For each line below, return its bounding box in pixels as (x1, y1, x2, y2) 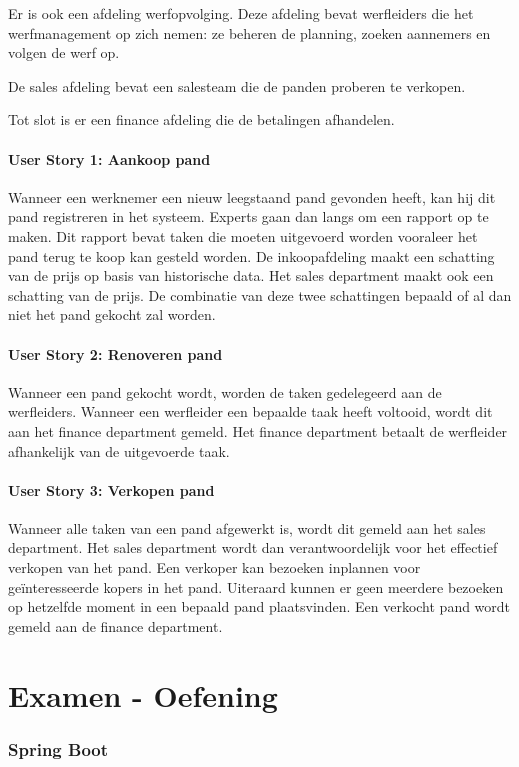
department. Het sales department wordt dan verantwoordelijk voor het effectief (8, 537, 498, 558)
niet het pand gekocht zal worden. (8, 304, 216, 325)
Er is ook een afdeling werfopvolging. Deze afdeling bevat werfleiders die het (8, 3, 474, 23)
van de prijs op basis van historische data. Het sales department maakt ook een (8, 265, 494, 286)
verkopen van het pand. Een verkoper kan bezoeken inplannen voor (8, 557, 421, 578)
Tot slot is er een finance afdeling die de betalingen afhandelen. (8, 109, 395, 130)
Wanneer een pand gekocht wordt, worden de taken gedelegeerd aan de (8, 381, 442, 402)
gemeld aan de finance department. (8, 615, 223, 636)
